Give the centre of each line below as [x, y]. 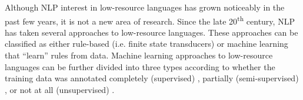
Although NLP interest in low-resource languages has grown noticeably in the [145, 7]
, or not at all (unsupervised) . [60, 89]
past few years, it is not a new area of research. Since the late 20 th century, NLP [150, 20]
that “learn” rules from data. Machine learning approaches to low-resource [139, 55]
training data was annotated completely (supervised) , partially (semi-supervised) [152, 78]
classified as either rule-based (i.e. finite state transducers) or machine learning [146, 44]
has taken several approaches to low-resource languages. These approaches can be [151, 32]
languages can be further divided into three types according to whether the [140, 66]
